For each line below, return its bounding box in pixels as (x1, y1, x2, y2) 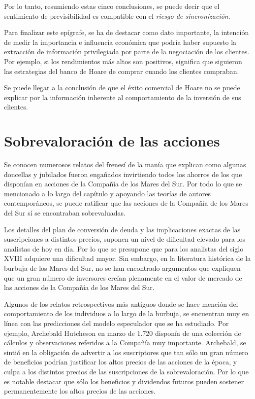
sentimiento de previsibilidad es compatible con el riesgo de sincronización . (4, 10, 230, 21)
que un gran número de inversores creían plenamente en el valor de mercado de (4, 272, 242, 283)
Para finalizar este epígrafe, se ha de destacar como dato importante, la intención (4, 27, 249, 37)
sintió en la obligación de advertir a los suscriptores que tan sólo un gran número (4, 347, 248, 357)
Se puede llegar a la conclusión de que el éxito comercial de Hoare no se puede (4, 82, 240, 93)
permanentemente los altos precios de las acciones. (4, 386, 156, 396)
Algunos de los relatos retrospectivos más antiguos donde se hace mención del (4, 298, 238, 309)
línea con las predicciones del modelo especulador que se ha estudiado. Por (4, 318, 229, 328)
